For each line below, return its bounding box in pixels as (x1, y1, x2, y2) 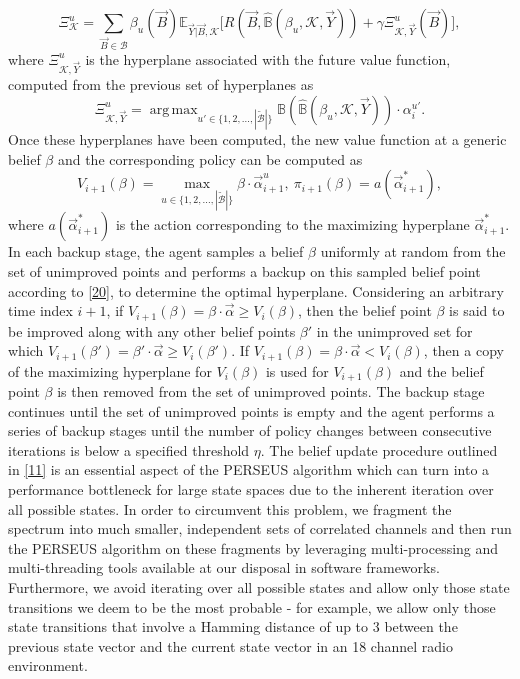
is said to (449, 300, 505, 321)
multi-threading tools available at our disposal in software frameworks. (8, 557, 440, 578)
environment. (8, 655, 88, 676)
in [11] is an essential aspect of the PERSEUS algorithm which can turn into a (8, 459, 490, 480)
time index (8, 300, 73, 321)
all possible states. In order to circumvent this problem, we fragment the (8, 498, 452, 519)
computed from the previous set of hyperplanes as (8, 74, 314, 95)
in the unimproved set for (316, 320, 473, 341)
